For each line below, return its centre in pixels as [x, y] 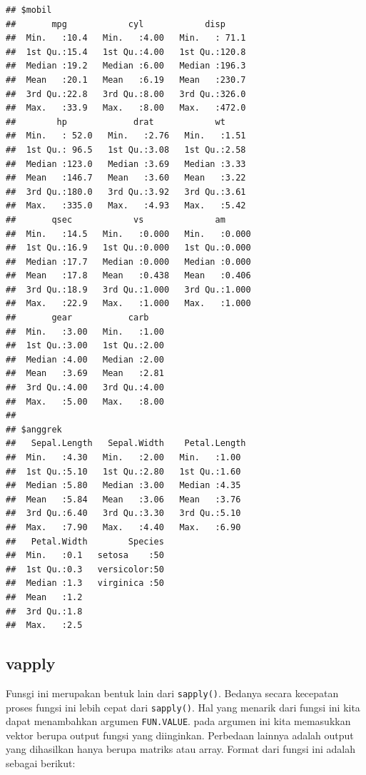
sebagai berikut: [41, 763]
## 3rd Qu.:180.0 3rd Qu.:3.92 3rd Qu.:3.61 [126, 192]
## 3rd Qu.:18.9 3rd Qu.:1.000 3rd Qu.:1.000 [128, 289]
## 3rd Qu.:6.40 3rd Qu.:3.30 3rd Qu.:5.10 [123, 513]
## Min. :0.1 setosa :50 [85, 556]
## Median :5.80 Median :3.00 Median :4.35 [123, 486]
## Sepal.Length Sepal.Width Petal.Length [126, 444]
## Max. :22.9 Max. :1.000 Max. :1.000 [128, 304]
